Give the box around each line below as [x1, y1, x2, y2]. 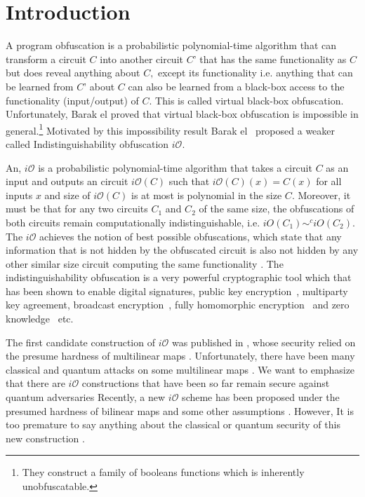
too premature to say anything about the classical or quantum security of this [6, 417, 340, 432]
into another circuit [100, 51, 183, 66]
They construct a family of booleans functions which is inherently [22, 465, 305, 479]
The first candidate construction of [6, 334, 155, 349]
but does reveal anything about [6, 65, 140, 80]
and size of [44, 187, 91, 202]
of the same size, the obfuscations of [199, 201, 354, 216]
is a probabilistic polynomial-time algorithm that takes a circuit [38, 160, 312, 175]
